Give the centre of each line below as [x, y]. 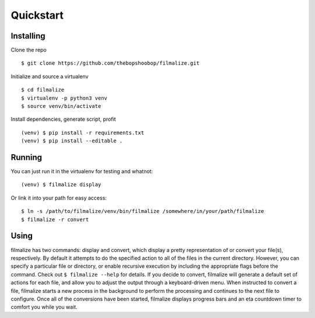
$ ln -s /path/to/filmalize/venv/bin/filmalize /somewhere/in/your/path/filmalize [143, 211]
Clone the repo [29, 50]
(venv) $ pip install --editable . [72, 141]
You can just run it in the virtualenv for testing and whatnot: [82, 172]
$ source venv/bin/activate [61, 106]
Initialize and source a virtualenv [50, 76]
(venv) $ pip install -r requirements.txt [83, 132]
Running [27, 157]
